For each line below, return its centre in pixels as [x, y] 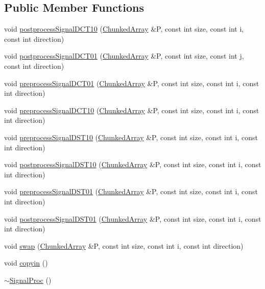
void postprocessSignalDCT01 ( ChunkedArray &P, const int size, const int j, [124, 56]
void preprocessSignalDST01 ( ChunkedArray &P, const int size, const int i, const [131, 191]
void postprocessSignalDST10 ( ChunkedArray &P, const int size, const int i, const [133, 164]
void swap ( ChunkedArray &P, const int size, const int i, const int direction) [124, 245]
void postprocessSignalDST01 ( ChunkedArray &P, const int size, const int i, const [133, 218]
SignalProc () [30, 280]
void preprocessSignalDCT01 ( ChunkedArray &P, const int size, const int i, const [132, 83]
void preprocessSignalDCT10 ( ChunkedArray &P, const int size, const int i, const [132, 110]
